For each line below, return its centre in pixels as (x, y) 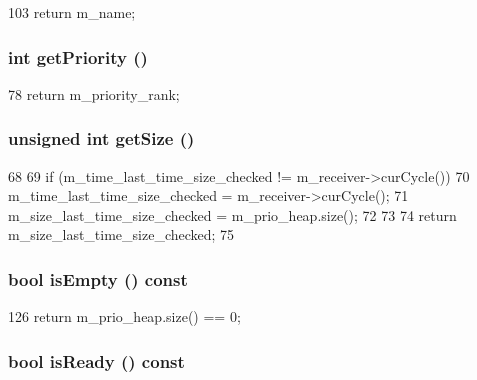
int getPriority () (78, 56)
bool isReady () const (96, 360)
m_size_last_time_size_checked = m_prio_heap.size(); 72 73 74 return (232, 214)
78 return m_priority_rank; (94, 93)
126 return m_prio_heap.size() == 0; (124, 316)
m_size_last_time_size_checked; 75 (121, 234)
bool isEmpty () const (98, 278)
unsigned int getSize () (101, 138)
